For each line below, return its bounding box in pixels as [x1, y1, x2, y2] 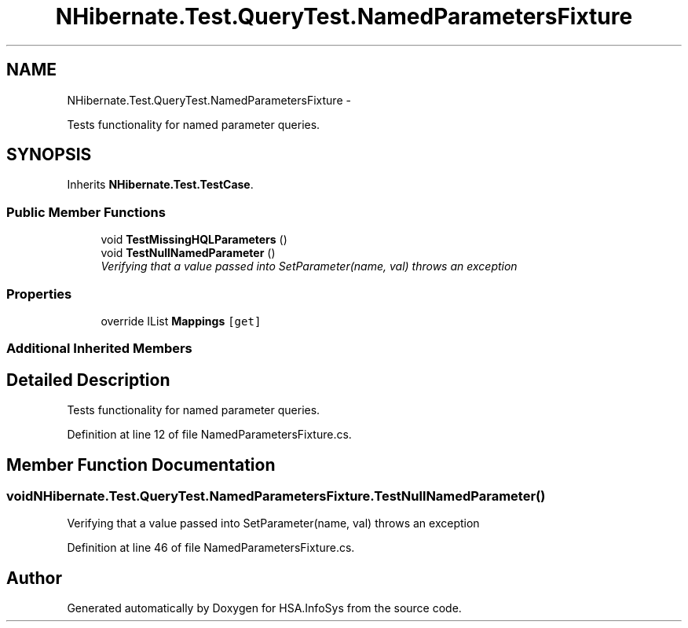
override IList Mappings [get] [101, 314, 262, 328]
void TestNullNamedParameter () [101, 246, 276, 260]
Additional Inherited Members [6, 340, 192, 357]
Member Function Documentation [6, 454, 276, 475]
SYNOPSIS [6, 145, 92, 165]
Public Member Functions [6, 204, 166, 220]
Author [6, 567, 62, 588]
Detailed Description [6, 369, 170, 390]
